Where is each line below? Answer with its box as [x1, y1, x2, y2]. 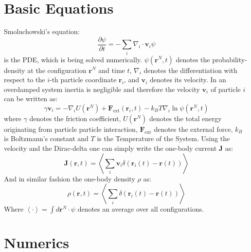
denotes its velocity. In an [149, 74, 226, 85]
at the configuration [27, 65, 87, 75]
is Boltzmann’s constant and [4, 133, 89, 144]
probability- [212, 54, 247, 64]
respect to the [4, 74, 45, 85]
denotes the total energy [149, 113, 222, 123]
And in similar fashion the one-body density [4, 173, 135, 183]
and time [98, 65, 125, 75]
